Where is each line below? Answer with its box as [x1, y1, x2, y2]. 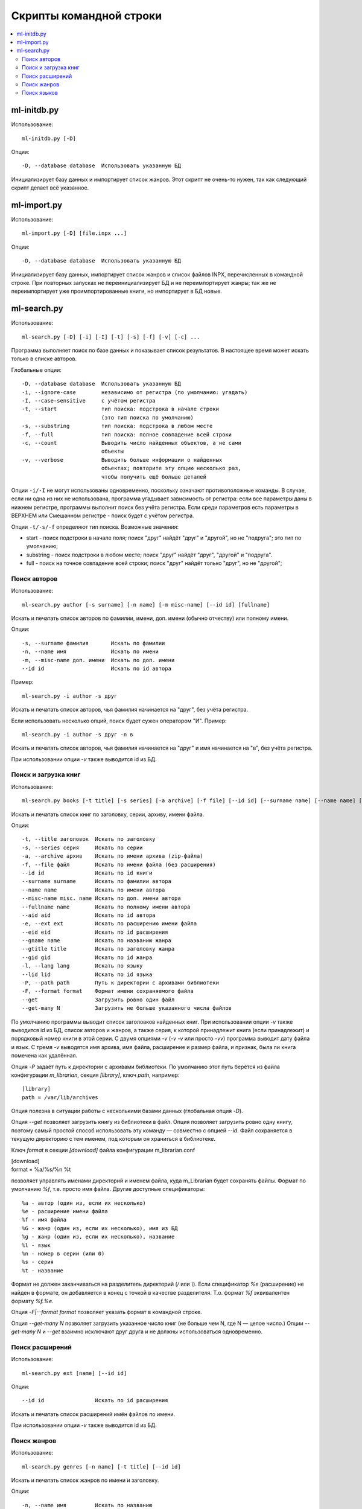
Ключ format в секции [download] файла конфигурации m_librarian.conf [11, 1146, 195, 1153]
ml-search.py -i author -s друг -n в [22, 731, 134, 738]
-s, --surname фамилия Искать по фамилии [22, 640, 165, 646]
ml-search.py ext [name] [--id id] [22, 1370, 127, 1376]
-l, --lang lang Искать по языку [22, 963, 143, 969]
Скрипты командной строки [11, 9, 162, 22]
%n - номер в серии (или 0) [22, 1250, 105, 1257]
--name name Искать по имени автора [22, 886, 165, 893]
